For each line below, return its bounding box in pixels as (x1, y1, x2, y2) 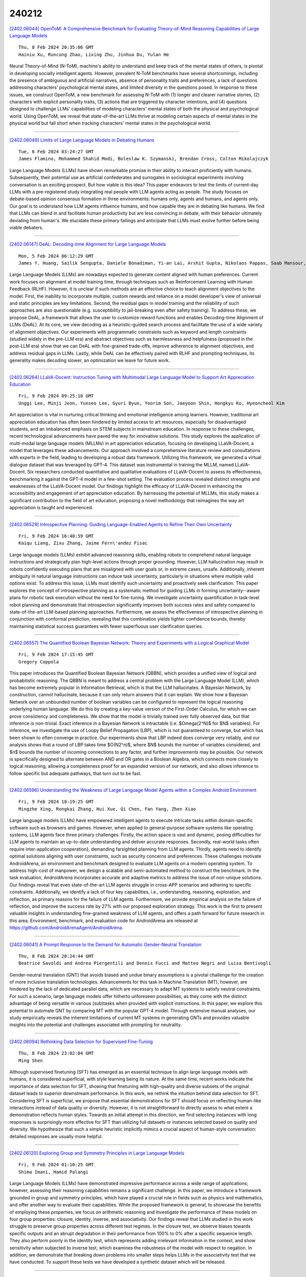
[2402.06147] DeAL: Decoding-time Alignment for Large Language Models (9, 241, 166, 247)
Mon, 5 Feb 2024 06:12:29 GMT (18, 253, 94, 259)
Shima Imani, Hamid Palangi (18, 1169, 89, 1175)
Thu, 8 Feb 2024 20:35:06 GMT (18, 44, 94, 51)
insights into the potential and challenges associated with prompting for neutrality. (9, 1022, 182, 1028)
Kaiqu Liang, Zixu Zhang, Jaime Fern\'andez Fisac (18, 540, 148, 546)
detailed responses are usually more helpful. (9, 1133, 103, 1139)
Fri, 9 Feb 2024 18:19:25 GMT (18, 799, 94, 805)
